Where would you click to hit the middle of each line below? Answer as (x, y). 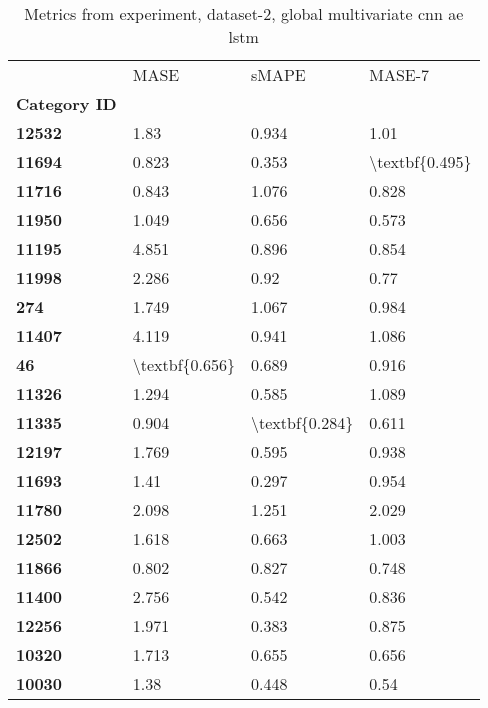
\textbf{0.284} (302, 422)
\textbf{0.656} (183, 364)
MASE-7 (399, 74)
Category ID (66, 103)
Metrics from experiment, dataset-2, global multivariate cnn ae (244, 13)
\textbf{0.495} (420, 161)
